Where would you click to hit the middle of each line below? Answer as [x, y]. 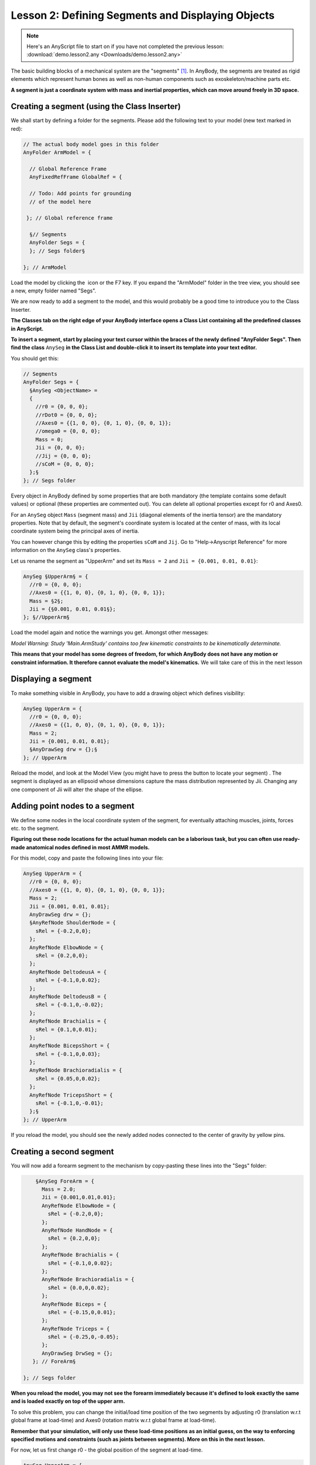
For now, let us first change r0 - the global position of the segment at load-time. [107, 1450]
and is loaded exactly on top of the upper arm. [68, 1401]
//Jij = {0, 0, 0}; [63, 456]
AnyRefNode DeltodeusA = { [68, 972]
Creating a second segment [62, 1151]
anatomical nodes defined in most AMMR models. [88, 847]
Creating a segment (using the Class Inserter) [96, 106]
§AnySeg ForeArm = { [65, 1181]
